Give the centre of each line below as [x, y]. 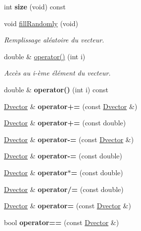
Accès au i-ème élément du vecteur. [57, 73]
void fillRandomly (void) [41, 23]
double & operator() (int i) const [56, 89]
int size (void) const [35, 6]
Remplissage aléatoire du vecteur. [54, 40]
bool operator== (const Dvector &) [62, 222]
